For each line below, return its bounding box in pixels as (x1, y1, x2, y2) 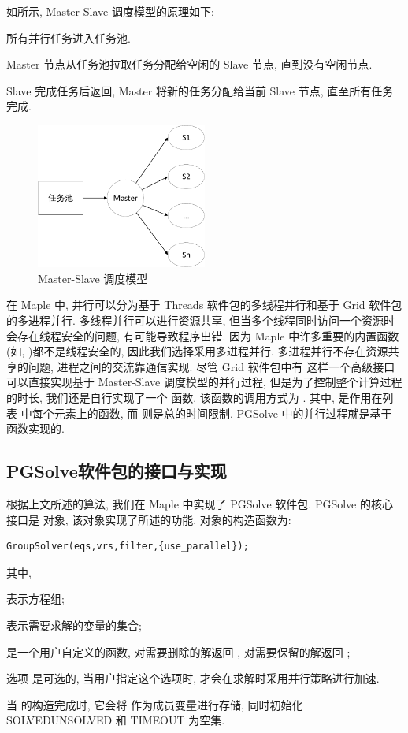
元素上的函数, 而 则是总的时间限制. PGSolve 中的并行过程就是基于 (54, 404, 392, 421)
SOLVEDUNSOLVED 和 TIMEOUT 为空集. (6, 712, 225, 728)
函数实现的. (6, 420, 65, 437)
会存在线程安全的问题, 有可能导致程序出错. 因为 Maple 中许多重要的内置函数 (6, 327, 399, 344)
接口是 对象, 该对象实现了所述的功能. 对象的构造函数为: (6, 511, 291, 527)
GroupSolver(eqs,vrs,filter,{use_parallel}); (6, 541, 249, 553)
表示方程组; (6, 590, 65, 607)
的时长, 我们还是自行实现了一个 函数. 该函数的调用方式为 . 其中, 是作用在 (6, 389, 383, 405)
